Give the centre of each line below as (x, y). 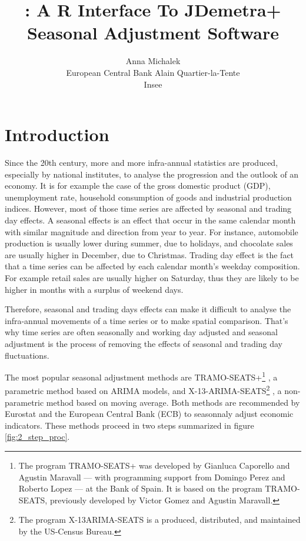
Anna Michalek (153, 61)
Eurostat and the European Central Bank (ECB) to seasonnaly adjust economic (149, 414)
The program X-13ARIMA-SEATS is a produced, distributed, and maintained (159, 520)
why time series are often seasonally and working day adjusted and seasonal (141, 332)
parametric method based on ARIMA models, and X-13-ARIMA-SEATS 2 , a (143, 390)
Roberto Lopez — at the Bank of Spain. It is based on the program (140, 488)
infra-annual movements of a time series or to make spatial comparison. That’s (147, 320)
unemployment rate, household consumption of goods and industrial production (148, 197)
